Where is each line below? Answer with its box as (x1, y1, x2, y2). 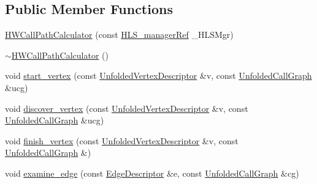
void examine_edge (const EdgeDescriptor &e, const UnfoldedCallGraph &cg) (5, 166, 299, 179)
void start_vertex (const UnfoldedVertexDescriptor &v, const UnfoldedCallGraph (5, 69, 312, 82)
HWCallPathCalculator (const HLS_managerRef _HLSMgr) (5, 28, 234, 41)
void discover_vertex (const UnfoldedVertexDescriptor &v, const (5, 101, 248, 114)
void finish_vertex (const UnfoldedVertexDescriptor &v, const (5, 134, 239, 147)
